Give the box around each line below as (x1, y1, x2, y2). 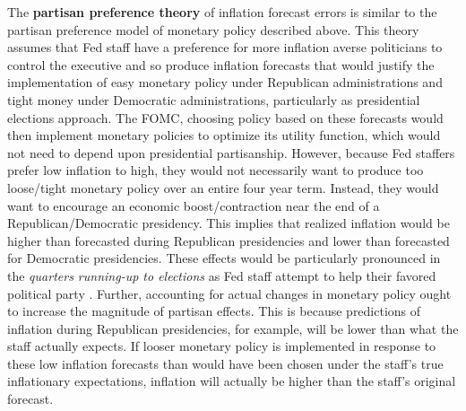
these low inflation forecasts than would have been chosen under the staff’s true (7, 354, 444, 372)
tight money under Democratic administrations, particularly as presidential (7, 90, 420, 109)
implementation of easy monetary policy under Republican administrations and (7, 73, 443, 92)
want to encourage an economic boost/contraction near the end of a (7, 196, 380, 214)
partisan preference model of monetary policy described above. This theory (7, 20, 419, 39)
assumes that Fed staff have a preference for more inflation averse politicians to (7, 38, 443, 57)
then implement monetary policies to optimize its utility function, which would (7, 126, 441, 144)
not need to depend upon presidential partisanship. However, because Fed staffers (7, 143, 455, 162)
